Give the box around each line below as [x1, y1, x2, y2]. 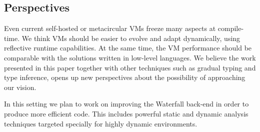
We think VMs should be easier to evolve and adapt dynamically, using [21, 32, 240, 43]
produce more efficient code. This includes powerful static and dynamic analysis [4, 108, 248, 118]
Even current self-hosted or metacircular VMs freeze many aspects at [4, 23, 216, 33]
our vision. [4, 81, 36, 92]
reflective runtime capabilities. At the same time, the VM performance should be [4, 42, 252, 53]
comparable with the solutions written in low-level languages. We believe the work [4, 52, 256, 62]
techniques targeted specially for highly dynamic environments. [4, 118, 197, 128]
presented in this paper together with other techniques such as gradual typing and [4, 62, 256, 72]
